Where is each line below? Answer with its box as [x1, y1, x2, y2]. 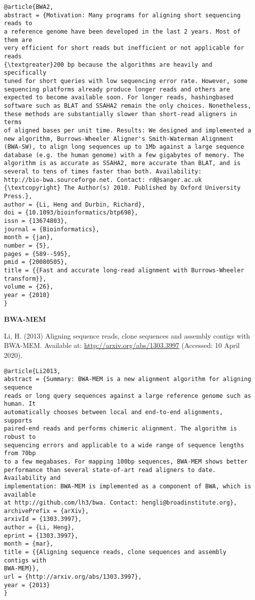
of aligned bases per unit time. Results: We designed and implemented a [4, 127, 252, 134]
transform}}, [4, 275, 46, 282]
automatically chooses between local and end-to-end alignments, [4, 408, 223, 416]
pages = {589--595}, [4, 250, 72, 257]
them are [4, 36, 33, 43]
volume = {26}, [4, 283, 54, 291]
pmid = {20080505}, [4, 258, 68, 266]
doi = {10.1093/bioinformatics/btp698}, [4, 209, 139, 216]
